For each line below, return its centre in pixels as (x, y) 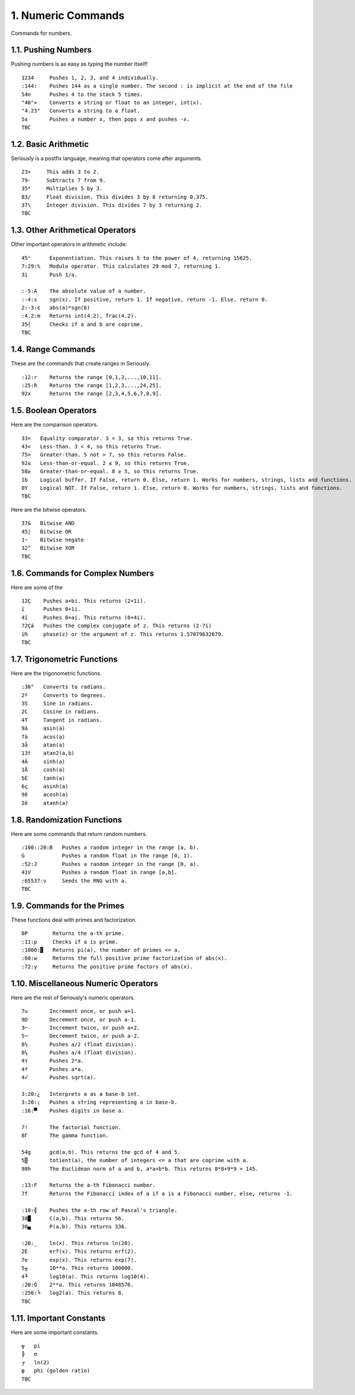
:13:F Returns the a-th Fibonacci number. (89, 1185)
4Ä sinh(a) (43, 761)
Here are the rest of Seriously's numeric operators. (73, 998)
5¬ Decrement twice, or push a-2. (81, 1036)
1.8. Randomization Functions (67, 820)
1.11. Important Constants (58, 1318)
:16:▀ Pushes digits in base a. (73, 1110)
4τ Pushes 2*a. (53, 1061)
